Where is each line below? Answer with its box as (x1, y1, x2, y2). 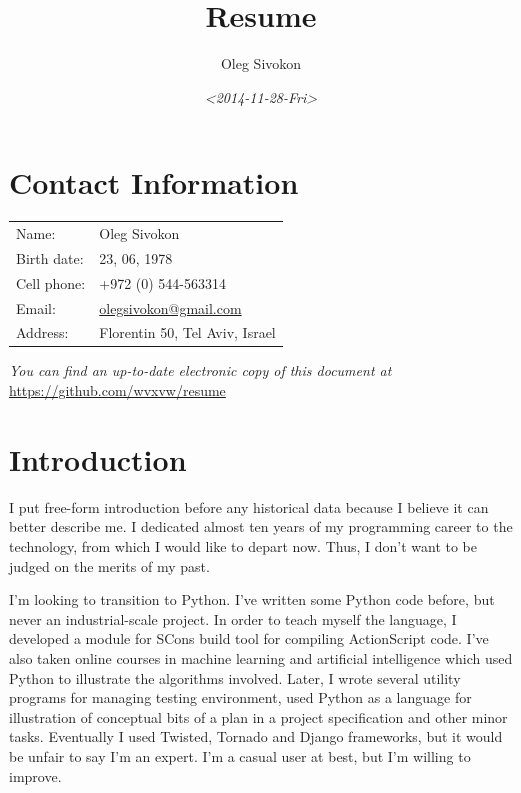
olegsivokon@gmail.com (99, 297, 242, 318)
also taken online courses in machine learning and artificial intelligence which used (9, 647, 513, 668)
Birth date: (16, 247, 84, 268)
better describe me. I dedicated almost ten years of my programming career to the (9, 516, 513, 537)
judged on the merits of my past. (9, 555, 210, 576)
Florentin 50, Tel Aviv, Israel (99, 322, 276, 343)
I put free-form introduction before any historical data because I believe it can (9, 496, 489, 517)
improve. (9, 765, 62, 786)
